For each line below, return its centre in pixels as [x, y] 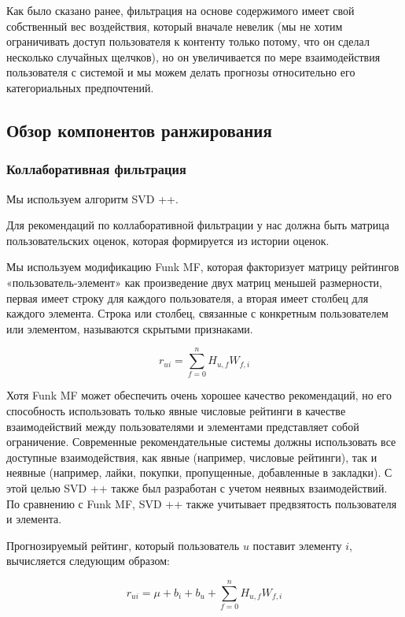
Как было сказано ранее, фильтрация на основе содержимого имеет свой [180, 10]
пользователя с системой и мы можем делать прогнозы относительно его [181, 72]
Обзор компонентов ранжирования [139, 130]
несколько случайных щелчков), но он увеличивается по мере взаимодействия [193, 56]
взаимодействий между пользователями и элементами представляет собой [183, 426]
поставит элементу [297, 545]
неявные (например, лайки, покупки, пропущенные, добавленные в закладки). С [199, 472]
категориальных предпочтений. [80, 87]
